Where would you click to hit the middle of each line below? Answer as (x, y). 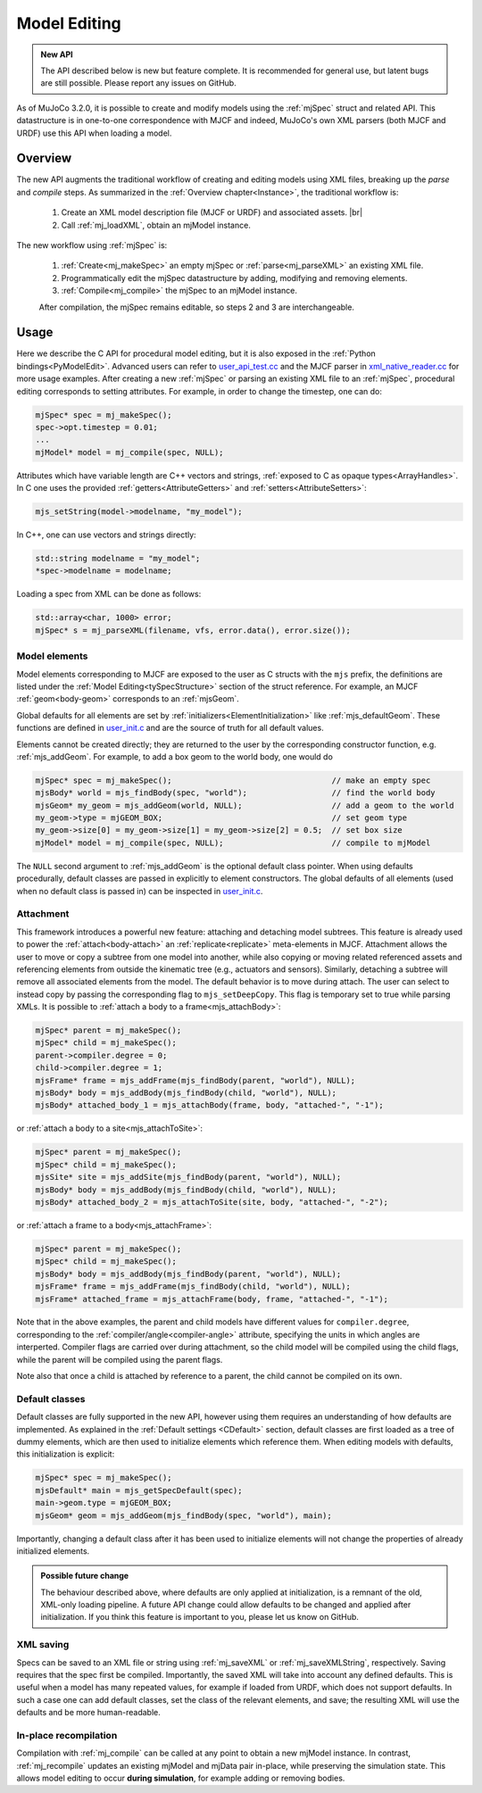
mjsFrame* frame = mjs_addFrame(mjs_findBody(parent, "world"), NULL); (195, 1080)
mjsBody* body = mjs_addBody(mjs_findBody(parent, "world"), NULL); (188, 1274)
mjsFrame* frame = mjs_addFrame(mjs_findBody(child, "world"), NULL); (193, 1287)
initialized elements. (53, 1551)
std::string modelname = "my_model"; (118, 559)
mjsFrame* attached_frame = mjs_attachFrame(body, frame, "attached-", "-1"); (212, 1299)
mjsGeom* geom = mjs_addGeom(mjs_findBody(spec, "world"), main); (183, 1515)
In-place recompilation (67, 1735)
